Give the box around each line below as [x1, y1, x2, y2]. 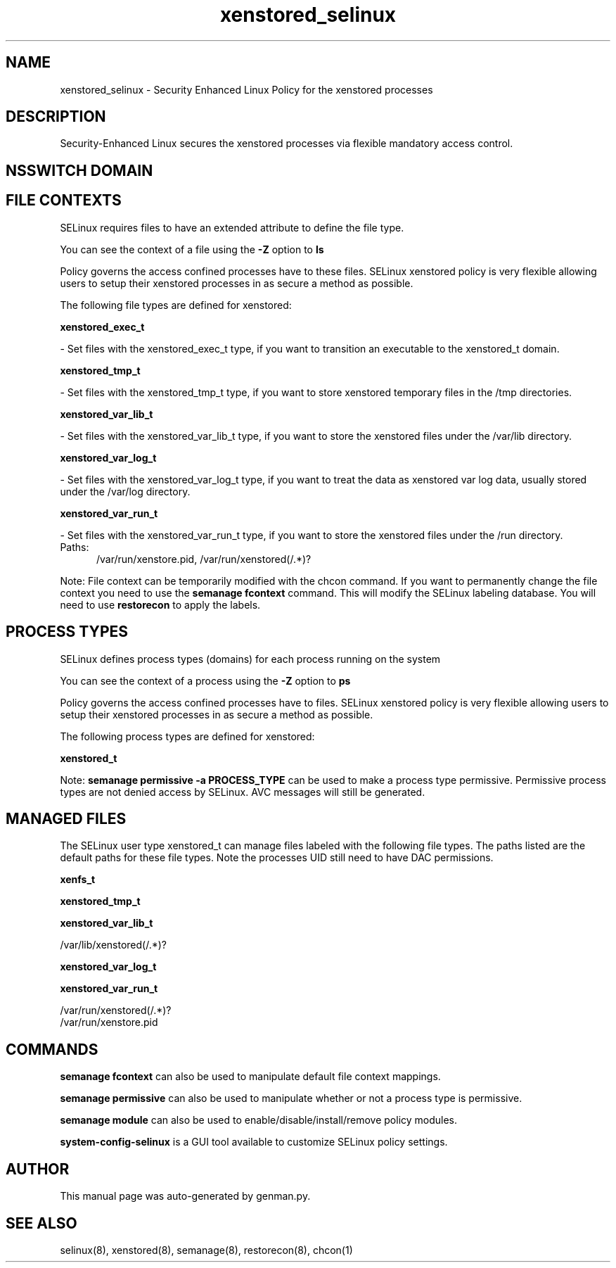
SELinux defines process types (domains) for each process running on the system [60, 652, 441, 665]
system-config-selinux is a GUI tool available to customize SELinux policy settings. [60, 1136, 448, 1148]
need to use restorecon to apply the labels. [60, 598, 261, 611]
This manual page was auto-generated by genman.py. [60, 1190, 311, 1203]
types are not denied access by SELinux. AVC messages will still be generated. [60, 785, 425, 798]
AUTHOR [6, 1160, 70, 1178]
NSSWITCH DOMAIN [6, 161, 153, 179]
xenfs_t [60, 873, 96, 886]
